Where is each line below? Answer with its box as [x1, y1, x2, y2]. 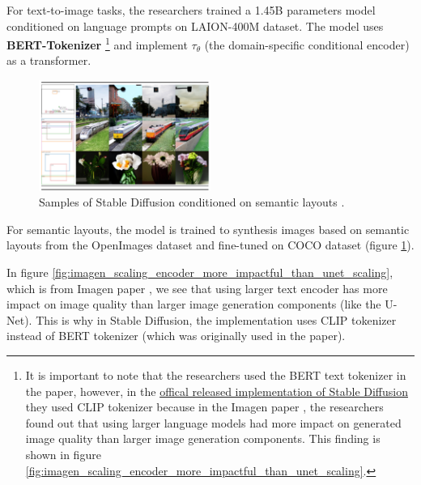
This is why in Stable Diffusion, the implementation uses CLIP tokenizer [36, 311, 397, 328]
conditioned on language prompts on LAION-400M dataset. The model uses [6, 17, 384, 34]
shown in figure [25, 446, 101, 463]
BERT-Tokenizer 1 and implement [6, 34, 188, 53]
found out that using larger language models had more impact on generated [25, 414, 402, 431]
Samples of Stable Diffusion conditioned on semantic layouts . [39, 194, 345, 211]
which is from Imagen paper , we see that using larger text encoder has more [6, 279, 388, 296]
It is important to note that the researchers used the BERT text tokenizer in [25, 367, 406, 384]
